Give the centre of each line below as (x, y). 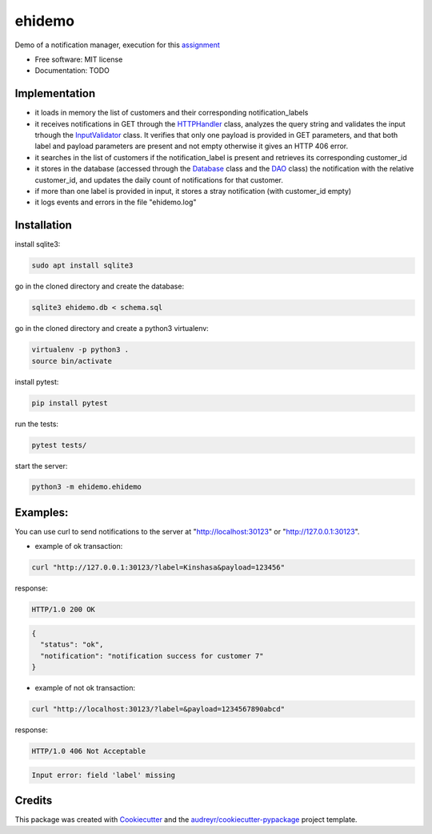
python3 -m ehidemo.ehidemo (86, 487)
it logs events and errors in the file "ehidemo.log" (116, 202)
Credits (34, 800)
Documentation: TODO (72, 71)
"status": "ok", (72, 645)
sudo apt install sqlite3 (82, 266)
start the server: (41, 465)
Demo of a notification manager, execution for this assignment (117, 45)
